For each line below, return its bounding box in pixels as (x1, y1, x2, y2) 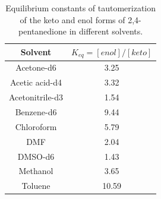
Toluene (21, 179, 50, 192)
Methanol (18, 165, 53, 177)
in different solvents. (69, 25, 143, 37)
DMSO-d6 (17, 150, 55, 162)
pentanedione (18, 25, 67, 37)
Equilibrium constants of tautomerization (5, 2, 156, 14)
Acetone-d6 (15, 61, 56, 74)
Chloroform (15, 120, 57, 132)
